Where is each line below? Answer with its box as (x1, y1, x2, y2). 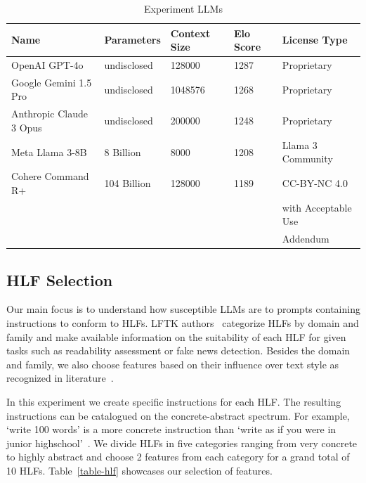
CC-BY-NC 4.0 (282, 175, 348, 190)
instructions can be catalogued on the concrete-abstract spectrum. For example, (6, 408, 350, 423)
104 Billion (104, 175, 151, 190)
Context (170, 25, 211, 40)
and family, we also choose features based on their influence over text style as (6, 356, 339, 371)
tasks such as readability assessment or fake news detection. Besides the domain (6, 343, 351, 358)
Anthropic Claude (11, 106, 88, 121)
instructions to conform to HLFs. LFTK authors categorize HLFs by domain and (6, 315, 359, 330)
